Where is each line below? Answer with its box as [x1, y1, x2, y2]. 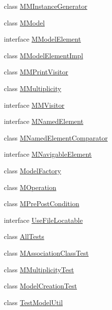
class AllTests [4, 231, 44, 241]
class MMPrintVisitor [4, 67, 68, 77]
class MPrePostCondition [4, 198, 79, 209]
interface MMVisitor [4, 99, 65, 110]
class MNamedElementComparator [4, 132, 108, 143]
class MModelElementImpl [4, 50, 83, 60]
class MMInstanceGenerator [4, 1, 88, 11]
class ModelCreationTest [4, 281, 77, 291]
